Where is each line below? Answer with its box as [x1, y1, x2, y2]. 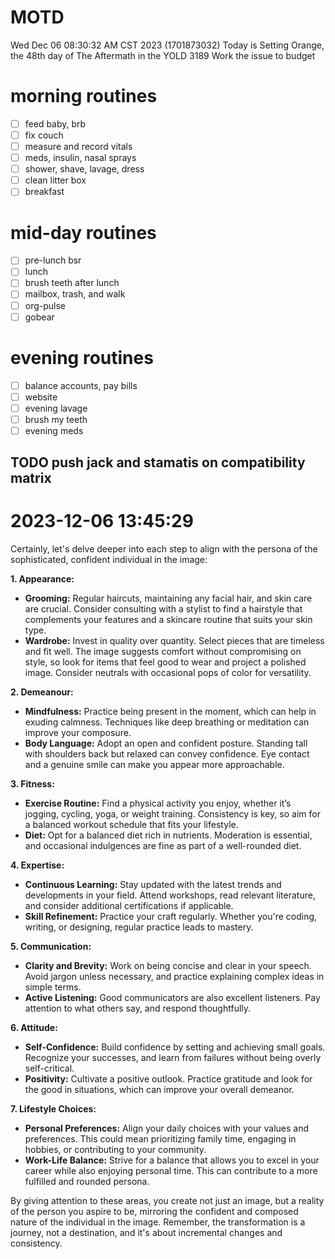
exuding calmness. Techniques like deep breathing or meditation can [24, 716, 310, 728]
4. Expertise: [10, 859, 65, 871]
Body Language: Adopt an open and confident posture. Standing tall [24, 737, 308, 750]
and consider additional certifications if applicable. [24, 900, 234, 912]
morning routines [10, 85, 158, 108]
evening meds [24, 424, 84, 436]
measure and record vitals [24, 141, 133, 152]
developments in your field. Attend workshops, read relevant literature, [24, 889, 316, 901]
